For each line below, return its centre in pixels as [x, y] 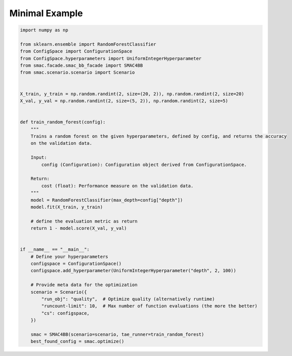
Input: [39, 158]
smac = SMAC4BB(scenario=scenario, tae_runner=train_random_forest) [117, 334]
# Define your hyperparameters [69, 256]
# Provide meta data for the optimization [84, 285]
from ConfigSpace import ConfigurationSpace [76, 51]
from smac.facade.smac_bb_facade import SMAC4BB [81, 65]
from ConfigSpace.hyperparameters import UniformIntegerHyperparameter [111, 58]
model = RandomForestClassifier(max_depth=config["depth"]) [107, 200]
